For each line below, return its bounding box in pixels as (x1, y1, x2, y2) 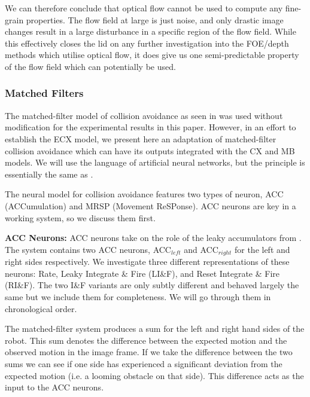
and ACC (184, 243, 218, 255)
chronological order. (5, 302, 77, 314)
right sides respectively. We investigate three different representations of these (5, 255, 290, 268)
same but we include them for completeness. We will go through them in (5, 290, 271, 303)
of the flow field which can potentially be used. (5, 60, 176, 72)
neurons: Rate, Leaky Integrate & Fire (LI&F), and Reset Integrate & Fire (5, 267, 280, 279)
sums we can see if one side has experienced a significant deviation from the (5, 357, 282, 369)
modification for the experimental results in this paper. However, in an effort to (5, 121, 296, 133)
